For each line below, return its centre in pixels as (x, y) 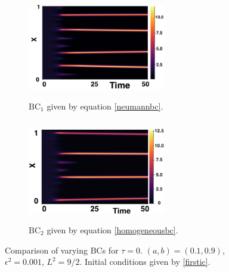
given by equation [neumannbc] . (105, 106)
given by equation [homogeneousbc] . (112, 229)
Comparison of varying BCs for (62, 250)
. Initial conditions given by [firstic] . (145, 262)
